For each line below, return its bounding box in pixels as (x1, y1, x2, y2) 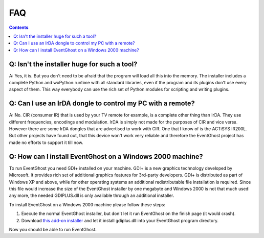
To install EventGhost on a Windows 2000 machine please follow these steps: (9, 201, 166, 208)
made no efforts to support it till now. (9, 140, 84, 145)
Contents (9, 24, 29, 30)
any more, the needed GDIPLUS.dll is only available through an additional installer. (9, 192, 175, 198)
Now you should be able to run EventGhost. (9, 226, 97, 232)
